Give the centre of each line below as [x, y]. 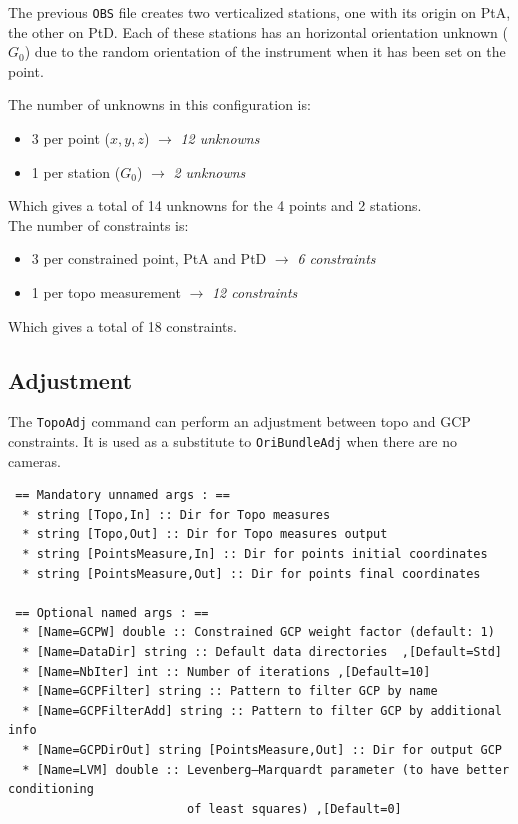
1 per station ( [76, 171]
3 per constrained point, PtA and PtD [149, 258]
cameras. [34, 460]
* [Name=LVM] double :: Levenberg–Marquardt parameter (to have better [266, 769]
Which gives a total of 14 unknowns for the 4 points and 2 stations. [215, 205]
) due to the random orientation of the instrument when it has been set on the [265, 51]
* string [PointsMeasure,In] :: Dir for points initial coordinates [255, 554]
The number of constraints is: [98, 224]
